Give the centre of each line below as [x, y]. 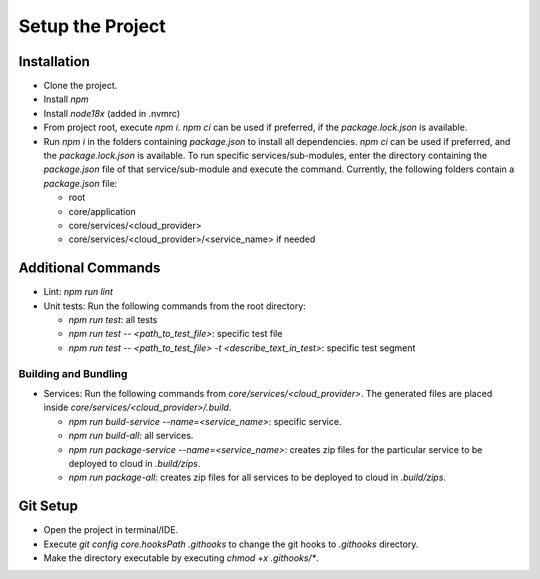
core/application [102, 211]
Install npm [66, 99]
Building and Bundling [73, 373]
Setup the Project [92, 26]
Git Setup [48, 506]
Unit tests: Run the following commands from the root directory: [175, 306]
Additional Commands [89, 268]
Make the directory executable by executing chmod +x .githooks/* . [181, 558]
